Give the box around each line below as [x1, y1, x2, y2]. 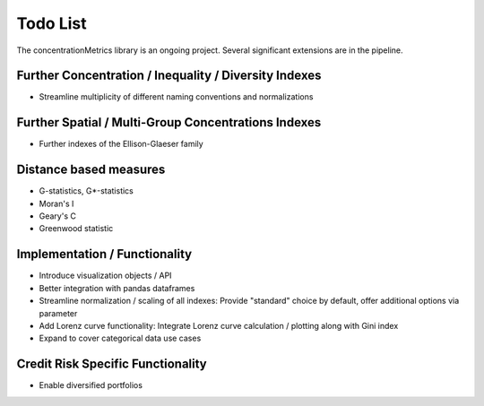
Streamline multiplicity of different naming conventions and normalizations [39, 91, 314, 102]
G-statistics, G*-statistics [39, 186, 134, 196]
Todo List [16, 13, 87, 33]
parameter [39, 307, 78, 318]
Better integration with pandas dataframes [39, 282, 195, 293]
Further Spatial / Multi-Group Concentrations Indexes [16, 115, 322, 130]
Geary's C [39, 211, 76, 221]
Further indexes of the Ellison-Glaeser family [39, 139, 203, 150]
